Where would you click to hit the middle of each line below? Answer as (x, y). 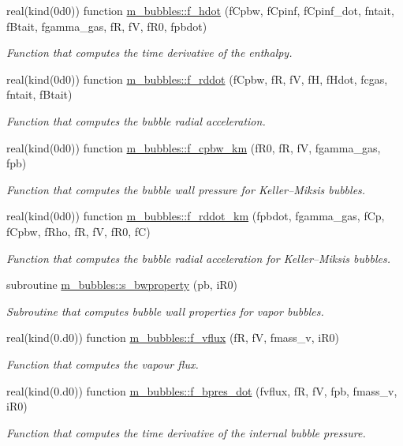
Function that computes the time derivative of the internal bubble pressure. (186, 432)
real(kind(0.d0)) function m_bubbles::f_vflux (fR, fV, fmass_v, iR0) (173, 337)
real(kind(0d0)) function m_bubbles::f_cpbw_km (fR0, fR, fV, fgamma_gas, (194, 147)
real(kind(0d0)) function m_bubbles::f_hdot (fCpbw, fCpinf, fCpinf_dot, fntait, (200, 10)
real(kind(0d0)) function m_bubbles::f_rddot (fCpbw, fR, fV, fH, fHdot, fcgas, (197, 79)
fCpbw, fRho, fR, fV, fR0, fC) (78, 231)
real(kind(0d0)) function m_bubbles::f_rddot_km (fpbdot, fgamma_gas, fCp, (196, 216)
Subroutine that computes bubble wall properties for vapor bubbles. (165, 311)
